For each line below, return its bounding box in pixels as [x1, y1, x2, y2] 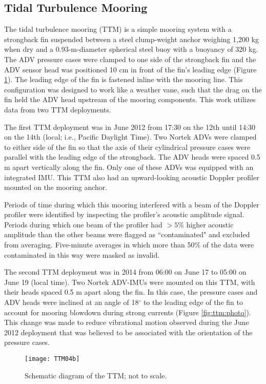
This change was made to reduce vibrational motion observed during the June [4, 317, 249, 328]
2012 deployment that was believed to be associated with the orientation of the [4, 327, 253, 337]
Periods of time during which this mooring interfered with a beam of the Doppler [4, 199, 259, 209]
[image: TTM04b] [25, 355, 80, 363]
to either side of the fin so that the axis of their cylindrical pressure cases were [4, 141, 251, 152]
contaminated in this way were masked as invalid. [4, 249, 160, 260]
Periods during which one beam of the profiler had [4, 219, 162, 229]
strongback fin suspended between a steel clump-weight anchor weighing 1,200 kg [4, 33, 259, 44]
